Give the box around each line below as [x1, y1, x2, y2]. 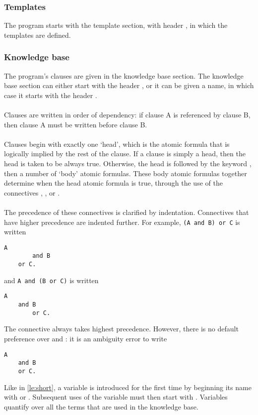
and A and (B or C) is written [4, 275, 99, 285]
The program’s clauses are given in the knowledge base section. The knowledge [4, 70, 244, 81]
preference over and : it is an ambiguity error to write [4, 333, 167, 343]
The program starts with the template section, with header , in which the [4, 20, 228, 30]
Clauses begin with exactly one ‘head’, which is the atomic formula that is [4, 138, 230, 149]
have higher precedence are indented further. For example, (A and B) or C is [4, 216, 240, 227]
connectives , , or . [4, 187, 60, 198]
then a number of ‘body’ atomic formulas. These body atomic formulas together [4, 168, 247, 178]
